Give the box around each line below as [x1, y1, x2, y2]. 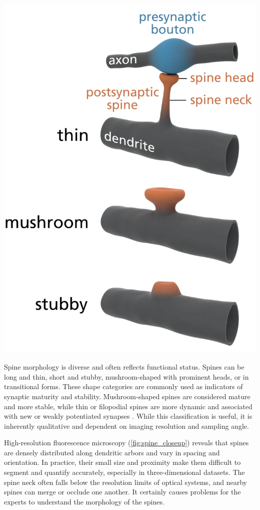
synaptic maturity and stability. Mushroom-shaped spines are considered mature [4, 391, 250, 401]
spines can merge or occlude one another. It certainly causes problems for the [4, 486, 241, 497]
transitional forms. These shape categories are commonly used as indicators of [4, 381, 243, 392]
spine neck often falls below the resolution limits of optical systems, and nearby [4, 476, 247, 487]
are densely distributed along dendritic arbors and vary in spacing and [4, 447, 220, 457]
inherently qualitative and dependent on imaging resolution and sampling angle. [4, 420, 249, 431]
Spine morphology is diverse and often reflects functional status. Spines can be [4, 362, 244, 372]
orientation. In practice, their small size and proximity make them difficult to [4, 457, 241, 467]
